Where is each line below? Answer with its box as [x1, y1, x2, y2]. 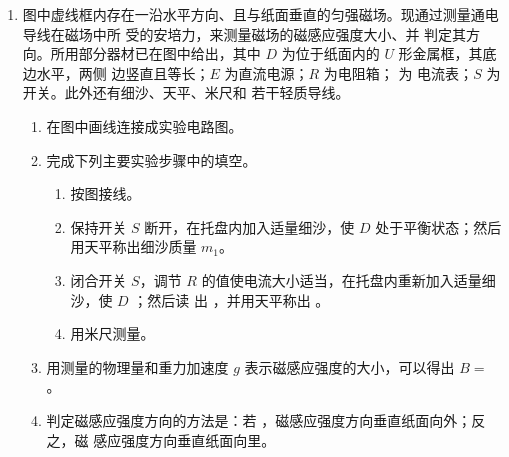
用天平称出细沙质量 [70, 236, 197, 257]
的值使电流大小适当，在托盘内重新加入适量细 [201, 269, 496, 290]
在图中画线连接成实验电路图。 [46, 115, 243, 136]
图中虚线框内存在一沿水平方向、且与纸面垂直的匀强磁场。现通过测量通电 [22, 4, 499, 24]
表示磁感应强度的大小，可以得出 [244, 356, 455, 377]
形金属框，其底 [398, 43, 497, 64]
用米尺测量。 [70, 323, 155, 344]
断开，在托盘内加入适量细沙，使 [144, 216, 355, 237]
